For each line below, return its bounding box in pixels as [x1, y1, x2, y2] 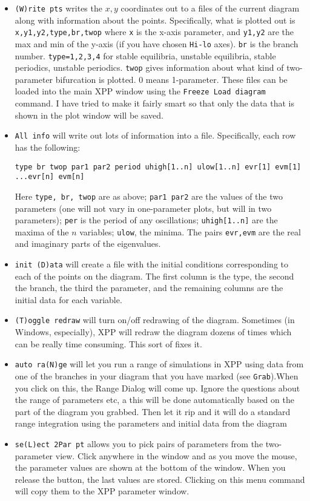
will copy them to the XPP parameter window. [15, 485, 190, 497]
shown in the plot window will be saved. [15, 108, 163, 121]
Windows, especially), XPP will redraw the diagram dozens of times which [15, 326, 292, 338]
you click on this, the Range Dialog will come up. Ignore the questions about [15, 381, 300, 394]
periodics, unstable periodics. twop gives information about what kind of [15, 61, 284, 74]
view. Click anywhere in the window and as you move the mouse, [55, 449, 297, 462]
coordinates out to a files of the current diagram [120, 2, 300, 14]
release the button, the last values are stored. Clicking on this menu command [15, 473, 305, 485]
